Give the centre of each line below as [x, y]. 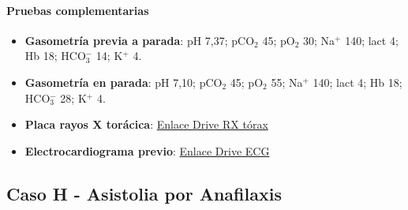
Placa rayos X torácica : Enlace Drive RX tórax [146, 124]
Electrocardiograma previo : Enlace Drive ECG [147, 150]
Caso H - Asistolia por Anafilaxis [144, 193]
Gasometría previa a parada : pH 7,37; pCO [140, 40]
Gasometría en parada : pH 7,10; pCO [124, 82]
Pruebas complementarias [78, 10]
